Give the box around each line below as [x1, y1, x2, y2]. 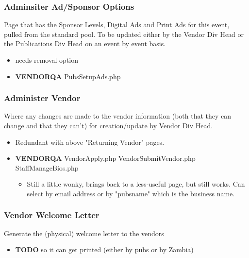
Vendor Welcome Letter [4, 209, 100, 221]
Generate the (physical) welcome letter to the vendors [4, 228, 164, 238]
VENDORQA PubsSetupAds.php [15, 71, 121, 81]
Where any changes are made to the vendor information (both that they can [4, 111, 232, 121]
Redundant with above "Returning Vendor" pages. [15, 137, 165, 147]
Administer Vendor [4, 92, 81, 104]
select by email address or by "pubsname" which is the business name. [27, 188, 235, 198]
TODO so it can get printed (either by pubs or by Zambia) [15, 244, 194, 255]
